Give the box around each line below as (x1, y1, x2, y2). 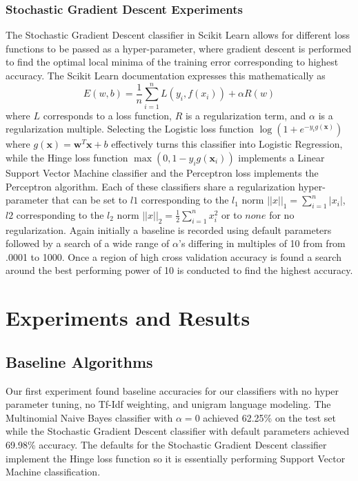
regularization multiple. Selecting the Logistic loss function (6, 121, 254, 136)
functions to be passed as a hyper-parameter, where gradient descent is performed (6, 41, 352, 55)
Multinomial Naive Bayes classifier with (6, 410, 173, 424)
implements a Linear (238, 150, 325, 164)
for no (269, 207, 295, 222)
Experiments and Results (6, 304, 250, 332)
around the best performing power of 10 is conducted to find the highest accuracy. (6, 263, 353, 277)
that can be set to (51, 193, 128, 207)
